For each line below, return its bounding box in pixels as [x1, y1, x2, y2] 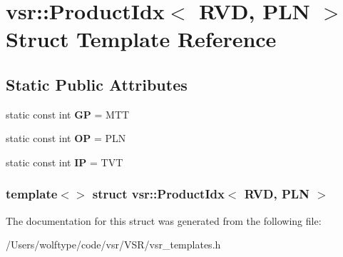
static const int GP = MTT [6, 106, 130, 121]
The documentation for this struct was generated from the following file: [6, 213, 322, 228]
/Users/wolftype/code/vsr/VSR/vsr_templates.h [6, 237, 221, 252]
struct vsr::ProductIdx [92, 185, 225, 203]
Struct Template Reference [6, 24, 277, 54]
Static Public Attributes [6, 73, 188, 95]
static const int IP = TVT [6, 154, 123, 169]
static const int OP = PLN [6, 131, 126, 146]
